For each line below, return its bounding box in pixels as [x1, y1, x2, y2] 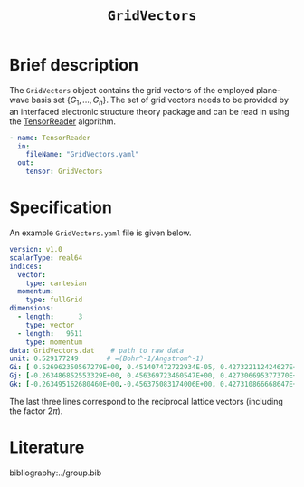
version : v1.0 [9, 245, 63, 254]
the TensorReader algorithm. [9, 116, 116, 127]
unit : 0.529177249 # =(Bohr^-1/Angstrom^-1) [9, 354, 204, 364]
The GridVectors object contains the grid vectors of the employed [9, 84, 255, 95]
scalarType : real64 [9, 253, 83, 263]
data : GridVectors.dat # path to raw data [9, 346, 184, 355]
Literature [9, 437, 85, 458]
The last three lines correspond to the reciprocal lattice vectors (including [9, 396, 283, 406]
